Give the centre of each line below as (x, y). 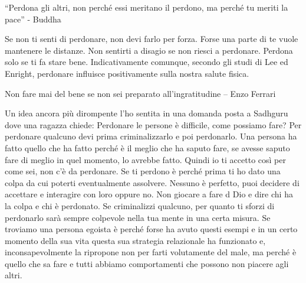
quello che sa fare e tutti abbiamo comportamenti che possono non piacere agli (147, 263)
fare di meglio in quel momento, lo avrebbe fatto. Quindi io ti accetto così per (145, 159)
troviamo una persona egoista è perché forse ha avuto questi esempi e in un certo (151, 229)
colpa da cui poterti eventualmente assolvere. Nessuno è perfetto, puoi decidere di (152, 182)
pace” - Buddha (33, 19)
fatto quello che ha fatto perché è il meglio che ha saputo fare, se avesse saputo (147, 147)
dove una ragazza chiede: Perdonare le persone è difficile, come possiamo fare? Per (153, 124)
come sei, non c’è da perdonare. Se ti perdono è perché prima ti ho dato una (143, 171)
